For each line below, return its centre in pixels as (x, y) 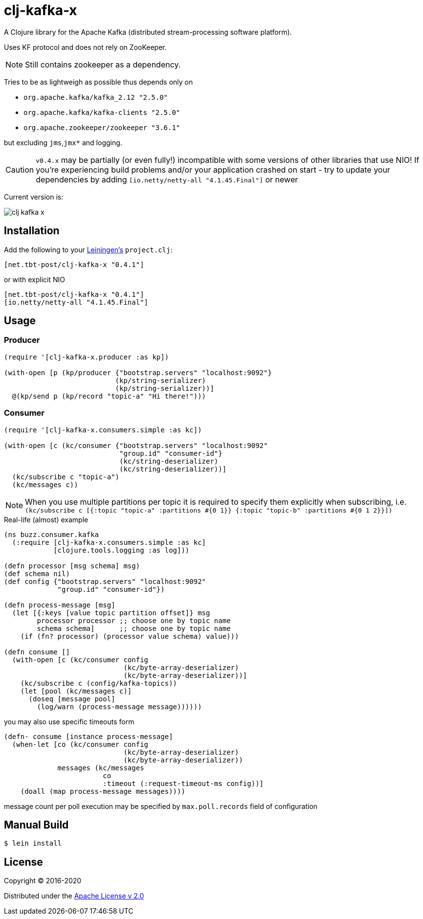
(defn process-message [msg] (60, 605)
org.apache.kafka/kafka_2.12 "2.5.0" (96, 97)
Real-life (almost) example (46, 519)
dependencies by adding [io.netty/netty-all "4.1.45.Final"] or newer (167, 179)
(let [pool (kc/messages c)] (76, 691)
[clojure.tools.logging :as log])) (122, 550)
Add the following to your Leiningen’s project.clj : (88, 249)
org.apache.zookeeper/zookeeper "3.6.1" (102, 127)
